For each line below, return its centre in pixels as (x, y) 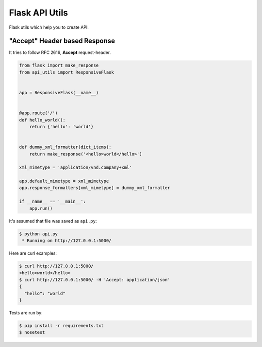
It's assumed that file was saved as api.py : (53, 221)
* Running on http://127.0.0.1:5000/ (67, 241)
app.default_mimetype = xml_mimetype (64, 181)
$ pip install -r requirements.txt (61, 325)
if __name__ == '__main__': (52, 201)
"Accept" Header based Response (62, 41)
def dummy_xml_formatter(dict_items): (65, 147)
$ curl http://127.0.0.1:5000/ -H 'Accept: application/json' (95, 280)
